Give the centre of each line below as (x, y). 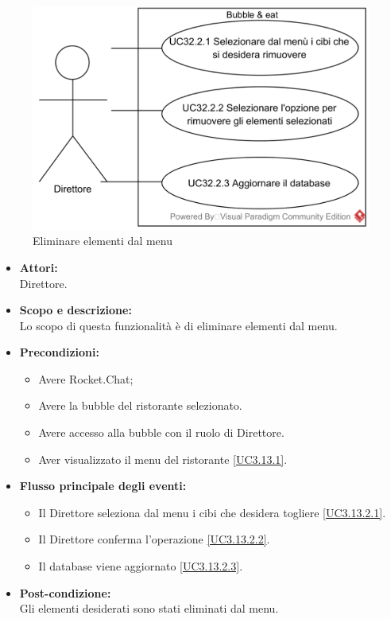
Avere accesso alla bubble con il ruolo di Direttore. (161, 432)
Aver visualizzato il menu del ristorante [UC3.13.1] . (163, 459)
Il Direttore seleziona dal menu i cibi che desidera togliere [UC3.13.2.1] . (212, 512)
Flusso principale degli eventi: (103, 486)
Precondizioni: (59, 352)
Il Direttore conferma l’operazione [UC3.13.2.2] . (154, 539)
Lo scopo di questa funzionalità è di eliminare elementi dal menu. (178, 325)
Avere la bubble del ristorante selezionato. (140, 405)
